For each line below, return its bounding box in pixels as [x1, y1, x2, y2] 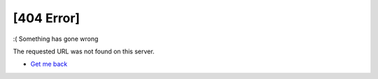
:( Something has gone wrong [13, 35, 99, 43]
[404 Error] [13, 10, 80, 26]
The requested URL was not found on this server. [13, 47, 155, 55]
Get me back [30, 60, 68, 69]
